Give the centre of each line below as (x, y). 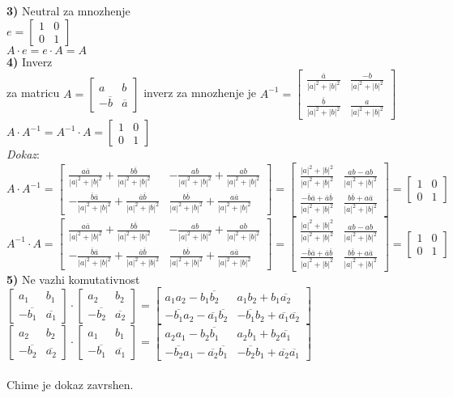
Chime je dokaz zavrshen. (70, 384)
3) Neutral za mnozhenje (68, 11)
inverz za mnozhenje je (200, 93)
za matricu (33, 93)
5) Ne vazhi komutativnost (73, 279)
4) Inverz (30, 61)
